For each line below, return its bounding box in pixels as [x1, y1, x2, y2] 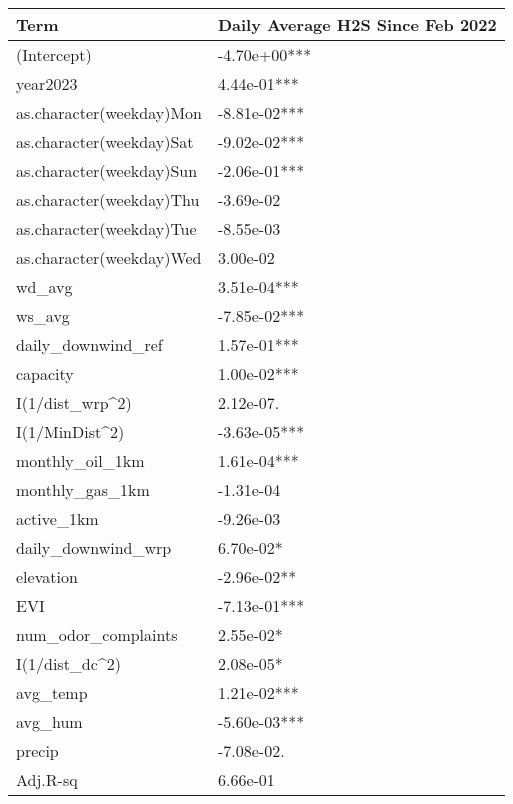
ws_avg [16, 304, 70, 327]
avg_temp [16, 681, 88, 704]
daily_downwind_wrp [16, 536, 172, 559]
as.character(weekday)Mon [16, 101, 202, 124]
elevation [16, 565, 78, 588]
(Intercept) [16, 43, 92, 66]
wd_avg [16, 275, 73, 298]
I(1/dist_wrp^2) [16, 391, 132, 414]
